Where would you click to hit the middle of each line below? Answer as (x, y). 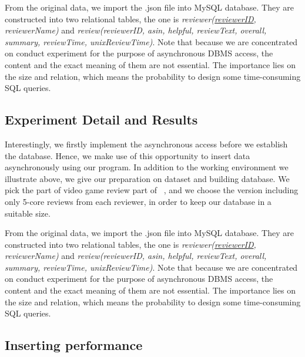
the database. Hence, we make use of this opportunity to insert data (128, 155)
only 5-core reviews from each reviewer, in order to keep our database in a (138, 201)
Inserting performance (74, 345)
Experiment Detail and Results (101, 119)
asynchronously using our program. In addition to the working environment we (147, 167)
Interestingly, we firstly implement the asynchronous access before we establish (146, 144)
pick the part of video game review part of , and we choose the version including (152, 190)
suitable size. (28, 213)
